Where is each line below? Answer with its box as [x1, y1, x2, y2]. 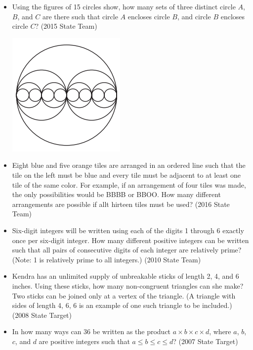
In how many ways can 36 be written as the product [12, 326, 171, 337]
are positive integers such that [39, 336, 130, 346]
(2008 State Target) [12, 309, 72, 320]
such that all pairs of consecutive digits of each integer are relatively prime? [12, 245, 242, 255]
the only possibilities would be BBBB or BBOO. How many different [12, 189, 221, 200]
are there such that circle [42, 11, 118, 21]
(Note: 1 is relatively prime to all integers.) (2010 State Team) [12, 254, 201, 264]
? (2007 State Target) [173, 336, 238, 346]
